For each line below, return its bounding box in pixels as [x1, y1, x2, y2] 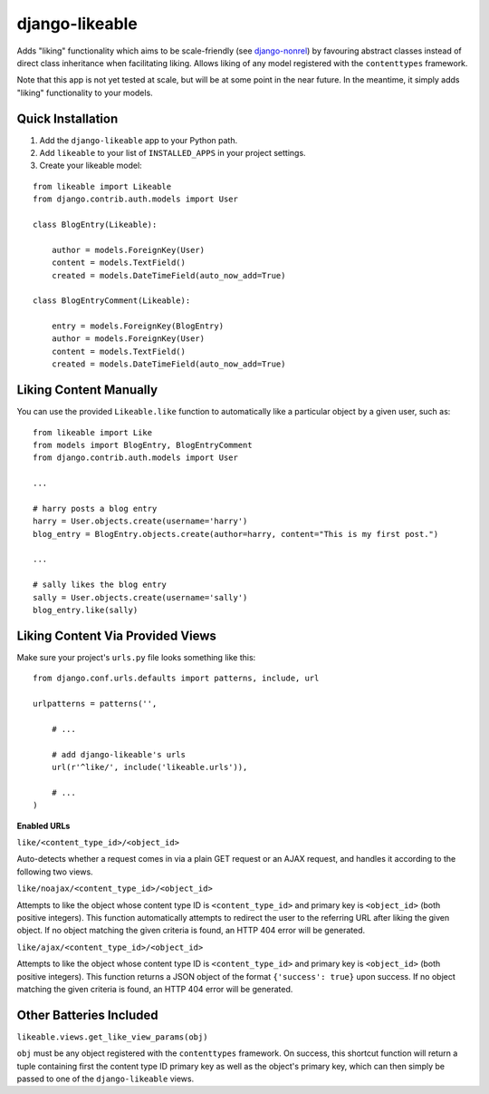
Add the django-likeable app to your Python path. [39, 134, 238, 145]
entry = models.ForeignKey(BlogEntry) [51, 321, 225, 331]
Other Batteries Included [16, 1007, 158, 1022]
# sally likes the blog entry [33, 580, 168, 590]
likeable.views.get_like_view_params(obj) [16, 1031, 208, 1042]
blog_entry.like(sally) [33, 605, 139, 616]
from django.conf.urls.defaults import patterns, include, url [33, 673, 320, 684]
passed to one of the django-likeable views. [16, 1073, 195, 1084]
